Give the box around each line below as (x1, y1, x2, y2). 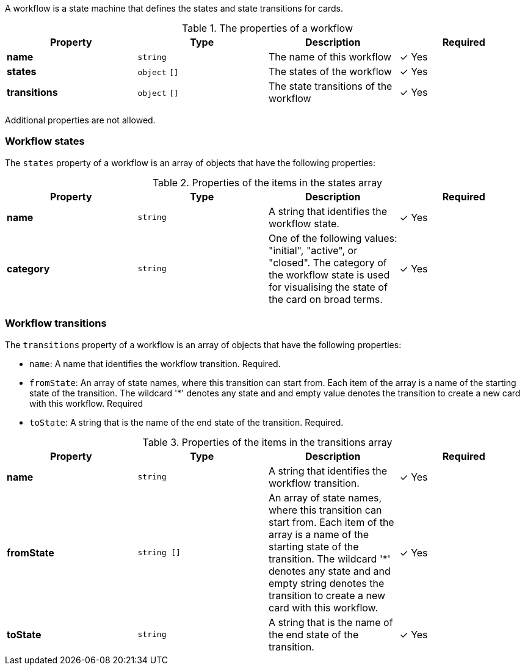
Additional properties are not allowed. (5, 115, 156, 125)
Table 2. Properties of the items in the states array (152, 176, 383, 189)
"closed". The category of (269, 256, 387, 269)
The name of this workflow (269, 51, 392, 63)
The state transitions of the (269, 80, 393, 92)
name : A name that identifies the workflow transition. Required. (29, 358, 281, 369)
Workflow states (5, 135, 85, 148)
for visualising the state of (269, 280, 388, 293)
